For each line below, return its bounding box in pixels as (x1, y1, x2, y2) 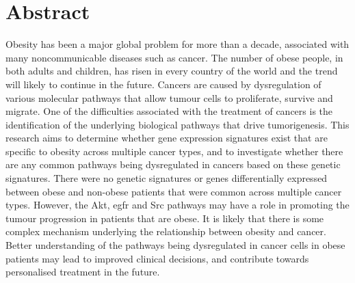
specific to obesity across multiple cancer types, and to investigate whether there (5, 144, 343, 158)
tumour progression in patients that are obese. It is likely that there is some (5, 211, 324, 225)
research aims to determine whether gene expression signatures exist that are (5, 131, 328, 145)
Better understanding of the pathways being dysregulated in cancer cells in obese (5, 238, 345, 252)
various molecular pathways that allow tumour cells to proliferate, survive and (5, 90, 333, 105)
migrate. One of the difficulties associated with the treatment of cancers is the (5, 104, 333, 118)
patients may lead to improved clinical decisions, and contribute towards (5, 251, 309, 265)
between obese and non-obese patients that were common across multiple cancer (5, 184, 342, 198)
